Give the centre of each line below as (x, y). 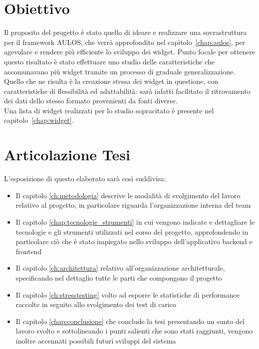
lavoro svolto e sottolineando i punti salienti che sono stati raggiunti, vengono (134, 331)
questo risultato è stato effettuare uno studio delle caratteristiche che (110, 61)
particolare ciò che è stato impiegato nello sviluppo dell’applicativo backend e (134, 241)
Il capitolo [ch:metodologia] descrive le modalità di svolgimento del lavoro (128, 195)
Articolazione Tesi (67, 155)
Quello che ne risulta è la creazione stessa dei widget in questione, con (111, 81)
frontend (29, 251)
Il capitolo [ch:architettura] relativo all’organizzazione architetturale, (120, 268)
